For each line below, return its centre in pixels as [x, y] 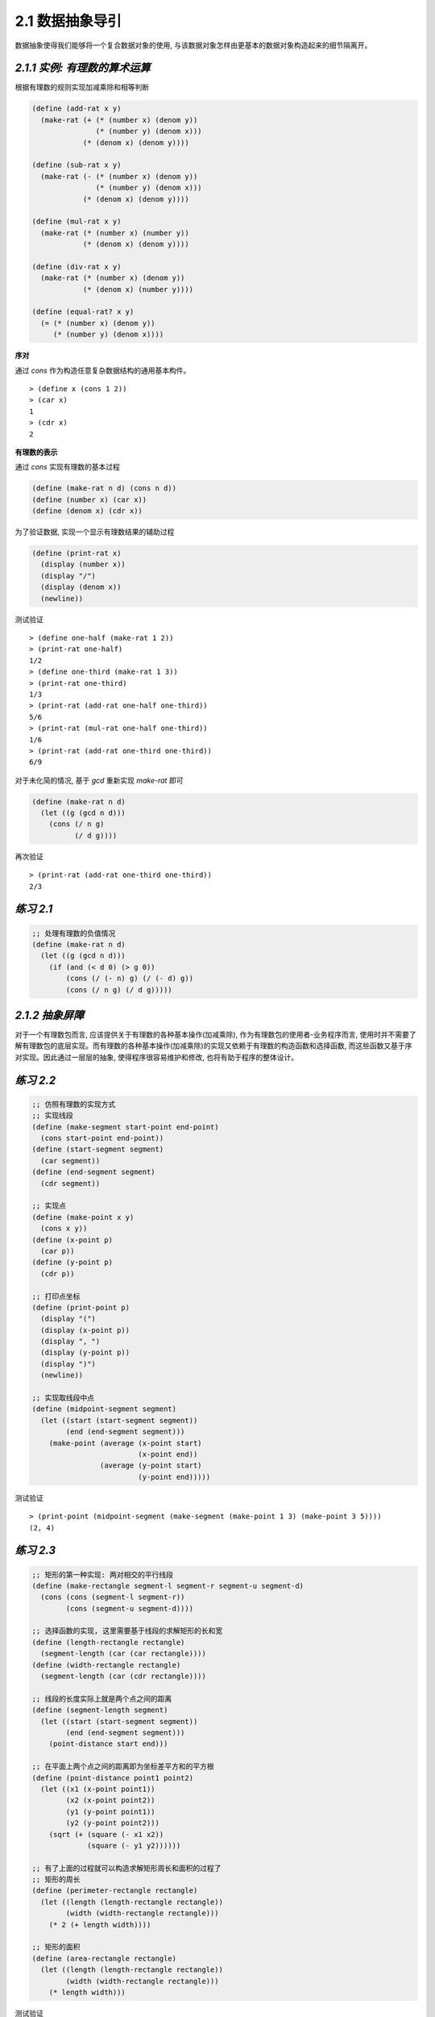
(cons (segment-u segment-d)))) [129, 1608]
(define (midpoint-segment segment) [104, 1409]
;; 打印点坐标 [56, 1296]
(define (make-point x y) [83, 1217]
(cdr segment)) [70, 1183]
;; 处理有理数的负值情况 [74, 933]
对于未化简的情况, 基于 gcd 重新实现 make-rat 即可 [99, 780]
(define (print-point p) [81, 1307]
